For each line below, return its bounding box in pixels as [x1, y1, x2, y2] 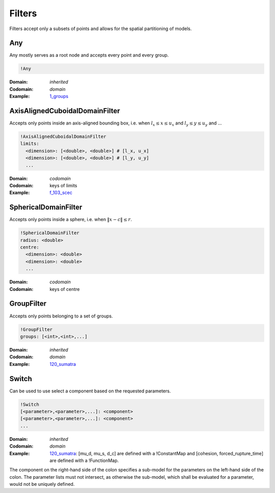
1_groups [49, 93, 69, 100]
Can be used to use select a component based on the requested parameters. [9, 388, 171, 394]
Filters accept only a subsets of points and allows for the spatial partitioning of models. [9, 26, 192, 32]
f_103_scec [49, 189, 72, 196]
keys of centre [49, 286, 80, 292]
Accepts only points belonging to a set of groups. [9, 313, 113, 319]
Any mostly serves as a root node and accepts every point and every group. [9, 52, 169, 58]
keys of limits [49, 183, 77, 189]
